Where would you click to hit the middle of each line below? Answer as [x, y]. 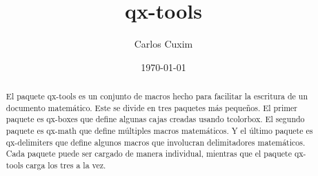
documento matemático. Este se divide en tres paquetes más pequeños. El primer [152, 107]
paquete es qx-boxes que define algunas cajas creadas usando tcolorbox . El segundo [155, 119]
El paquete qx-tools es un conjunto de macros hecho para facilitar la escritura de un [157, 96]
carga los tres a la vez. [66, 165]
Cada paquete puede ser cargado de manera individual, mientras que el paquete [149, 154]
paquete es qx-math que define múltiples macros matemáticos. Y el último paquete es [159, 131]
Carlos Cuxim [163, 44]
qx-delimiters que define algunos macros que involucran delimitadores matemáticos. [156, 142]
